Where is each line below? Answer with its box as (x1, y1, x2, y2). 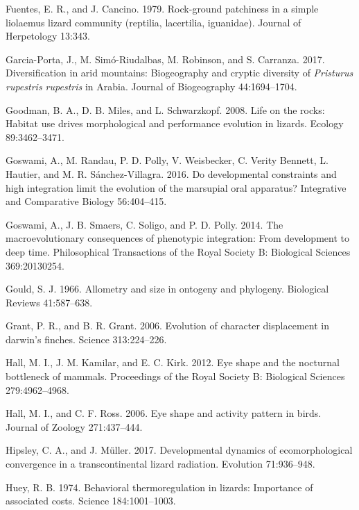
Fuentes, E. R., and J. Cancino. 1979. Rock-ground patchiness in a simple (6, 1, 319, 15)
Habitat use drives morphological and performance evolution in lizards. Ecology (6, 116, 344, 131)
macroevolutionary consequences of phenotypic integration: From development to (6, 231, 349, 245)
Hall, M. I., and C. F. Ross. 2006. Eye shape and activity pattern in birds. (6, 406, 322, 420)
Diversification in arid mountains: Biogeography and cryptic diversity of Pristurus (6, 65, 353, 80)
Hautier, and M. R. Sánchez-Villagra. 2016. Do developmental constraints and (6, 166, 337, 181)
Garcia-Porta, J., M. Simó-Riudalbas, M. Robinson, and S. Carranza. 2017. (6, 51, 325, 66)
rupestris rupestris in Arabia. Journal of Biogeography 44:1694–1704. (6, 79, 297, 93)
